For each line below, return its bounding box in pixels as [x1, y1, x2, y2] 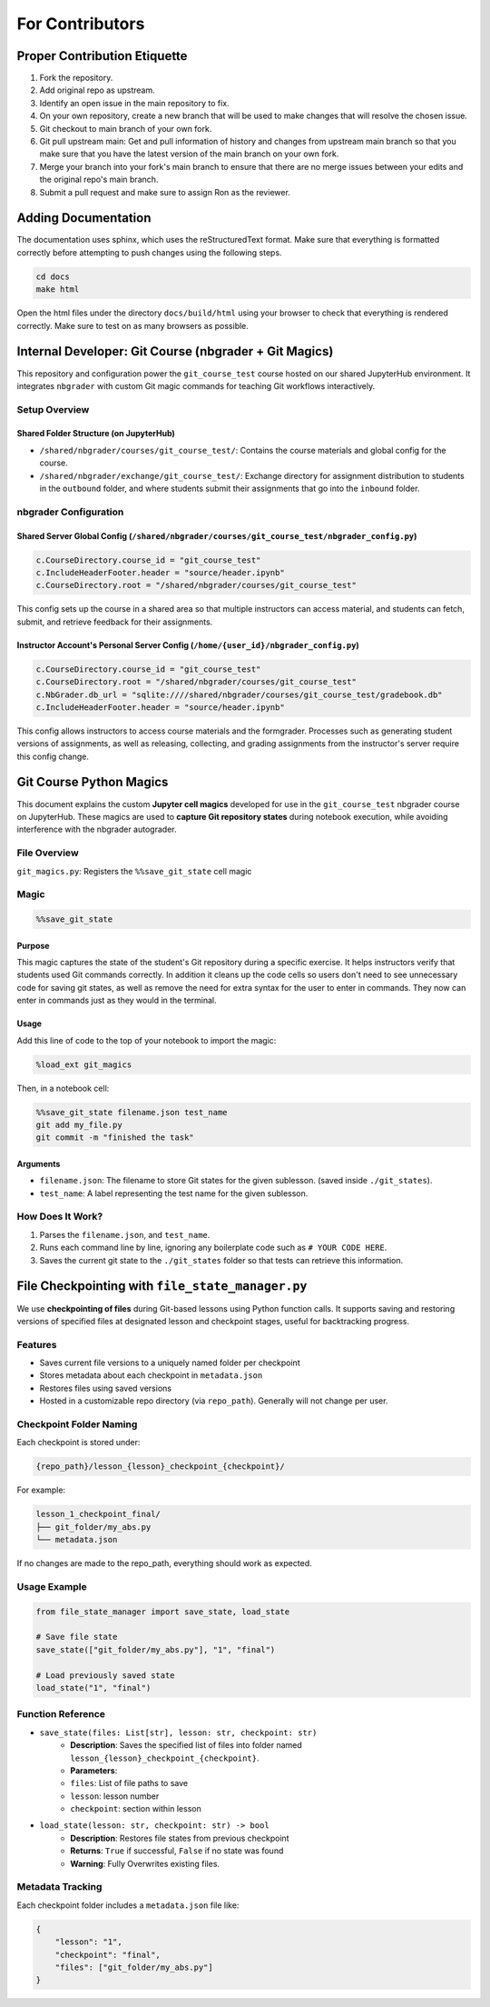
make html [35, 285, 80, 295]
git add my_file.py [35, 1119, 122, 1130]
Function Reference [16, 1708, 106, 1721]
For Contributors [16, 14, 145, 34]
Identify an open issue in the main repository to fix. [39, 97, 230, 108]
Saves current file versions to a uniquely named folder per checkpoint [39, 1357, 300, 1368]
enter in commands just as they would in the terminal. [16, 995, 217, 1006]
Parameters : [70, 1764, 118, 1776]
